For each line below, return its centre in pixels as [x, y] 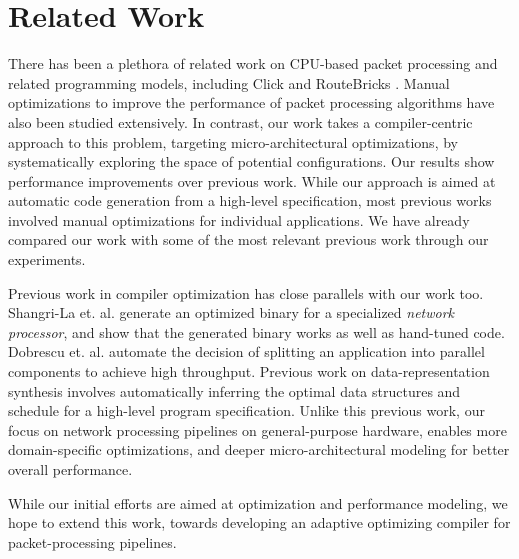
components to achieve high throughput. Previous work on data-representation [249, 371]
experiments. [47, 259]
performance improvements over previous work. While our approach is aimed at [252, 180]
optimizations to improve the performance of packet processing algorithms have [251, 102]
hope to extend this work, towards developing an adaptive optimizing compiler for [259, 522]
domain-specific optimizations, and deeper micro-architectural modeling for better [259, 449]
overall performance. [70, 469]
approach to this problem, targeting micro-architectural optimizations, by [233, 141]
